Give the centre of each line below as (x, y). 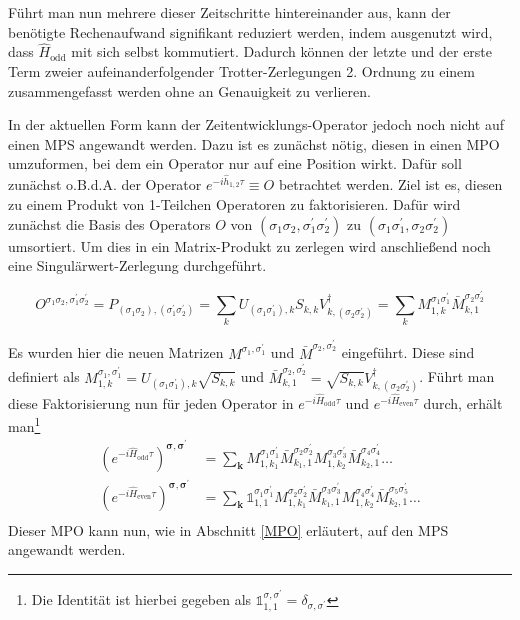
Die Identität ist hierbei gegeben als (141, 599)
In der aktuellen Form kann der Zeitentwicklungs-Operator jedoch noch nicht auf (256, 124)
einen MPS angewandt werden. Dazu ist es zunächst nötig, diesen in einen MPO (254, 143)
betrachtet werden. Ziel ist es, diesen (390, 184)
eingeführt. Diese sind (408, 352)
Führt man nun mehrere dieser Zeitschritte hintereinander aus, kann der (229, 12)
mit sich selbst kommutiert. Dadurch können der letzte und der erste (282, 51)
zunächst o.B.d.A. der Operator (105, 184)
